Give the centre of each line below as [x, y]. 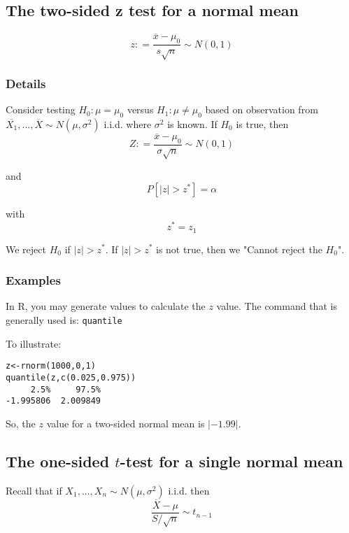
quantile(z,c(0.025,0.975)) [71, 377]
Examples [33, 280]
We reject [26, 249]
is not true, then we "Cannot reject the [239, 249]
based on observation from [262, 109]
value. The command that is [277, 306]
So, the [21, 423]
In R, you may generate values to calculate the [106, 306]
